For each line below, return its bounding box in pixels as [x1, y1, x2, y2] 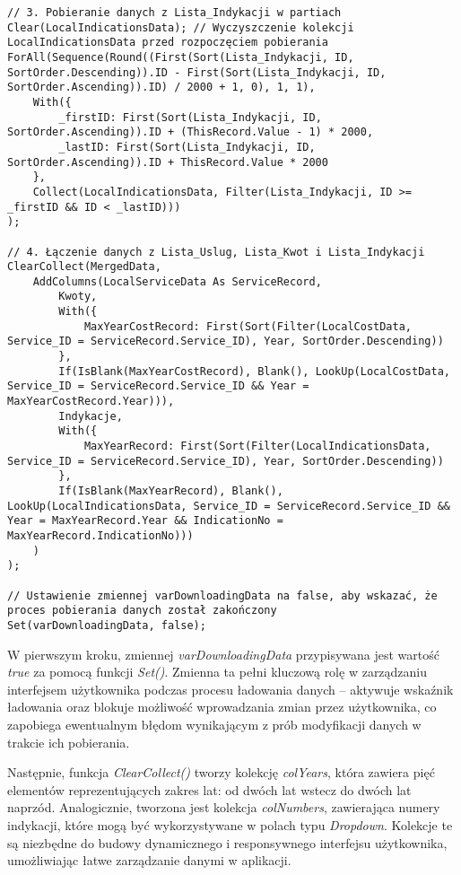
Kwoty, [58, 290, 98, 303]
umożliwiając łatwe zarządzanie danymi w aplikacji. [7, 851, 291, 870]
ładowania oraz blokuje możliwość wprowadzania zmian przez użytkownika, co [7, 697, 437, 716]
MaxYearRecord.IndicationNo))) [7, 529, 194, 542]
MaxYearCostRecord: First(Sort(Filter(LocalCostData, [83, 319, 413, 333]
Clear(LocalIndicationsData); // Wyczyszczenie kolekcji [7, 21, 354, 34]
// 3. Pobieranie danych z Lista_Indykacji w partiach [7, 6, 342, 19]
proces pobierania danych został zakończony [7, 604, 277, 617]
